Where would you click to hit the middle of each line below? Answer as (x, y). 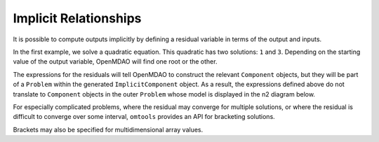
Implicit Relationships (77, 18)
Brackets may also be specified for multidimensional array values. (108, 129)
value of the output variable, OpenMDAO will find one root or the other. (115, 62)
